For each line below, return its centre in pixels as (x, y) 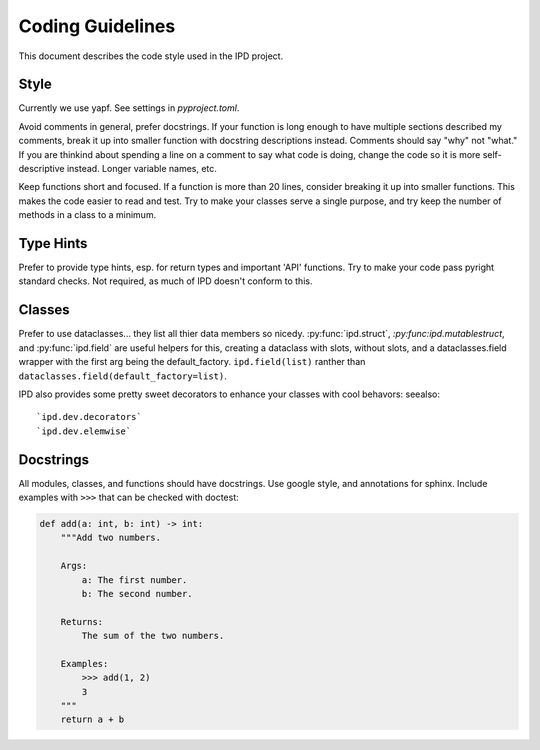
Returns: (82, 621)
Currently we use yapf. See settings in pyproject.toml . (129, 108)
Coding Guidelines (97, 26)
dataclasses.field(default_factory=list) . (122, 376)
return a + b (92, 719)
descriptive (41, 169)
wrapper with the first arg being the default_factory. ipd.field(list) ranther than (192, 362)
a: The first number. (134, 579)
